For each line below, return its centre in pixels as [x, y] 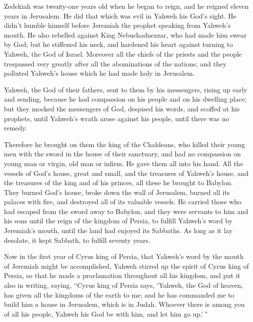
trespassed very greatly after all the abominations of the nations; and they [115, 63]
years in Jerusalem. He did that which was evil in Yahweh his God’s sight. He [120, 15]
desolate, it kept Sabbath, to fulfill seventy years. [77, 240]
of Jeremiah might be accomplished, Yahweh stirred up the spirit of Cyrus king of [126, 266]
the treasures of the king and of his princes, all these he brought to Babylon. [118, 182]
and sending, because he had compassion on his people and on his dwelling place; [126, 99]
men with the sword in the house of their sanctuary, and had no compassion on [123, 154]
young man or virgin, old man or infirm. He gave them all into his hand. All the [124, 163]
